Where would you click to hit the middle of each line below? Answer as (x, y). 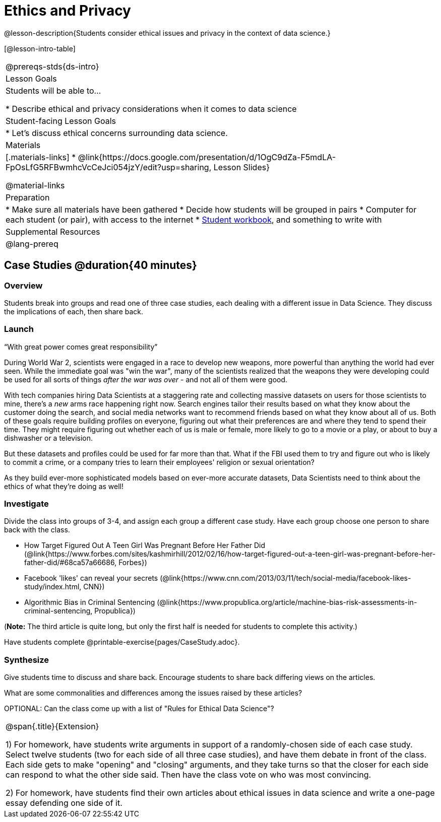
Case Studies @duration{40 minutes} (101, 265)
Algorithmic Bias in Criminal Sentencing (90, 602)
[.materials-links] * (41, 157)
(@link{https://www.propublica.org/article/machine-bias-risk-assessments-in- (287, 602)
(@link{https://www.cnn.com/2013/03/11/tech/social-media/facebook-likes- (286, 578)
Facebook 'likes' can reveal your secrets (91, 578)
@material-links (35, 185)
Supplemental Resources (53, 231)
